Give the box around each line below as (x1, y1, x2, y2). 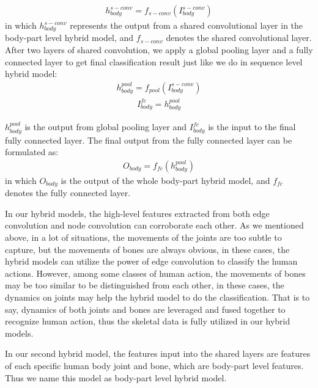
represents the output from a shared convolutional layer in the (70, 19, 303, 32)
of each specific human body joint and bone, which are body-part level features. (5, 359, 304, 372)
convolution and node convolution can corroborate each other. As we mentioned (5, 219, 304, 232)
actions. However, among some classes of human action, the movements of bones (5, 266, 306, 279)
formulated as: (5, 145, 59, 158)
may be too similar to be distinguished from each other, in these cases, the (5, 279, 284, 291)
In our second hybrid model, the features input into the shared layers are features (5, 347, 311, 360)
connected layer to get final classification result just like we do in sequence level (5, 55, 303, 68)
